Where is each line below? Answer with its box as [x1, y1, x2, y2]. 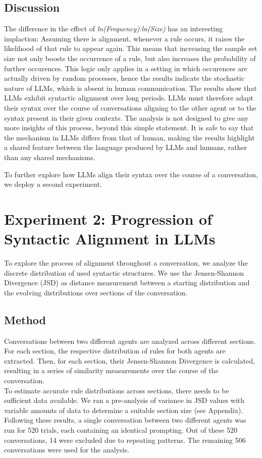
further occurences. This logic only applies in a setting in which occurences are [4, 63, 247, 73]
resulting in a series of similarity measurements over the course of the [4, 365, 219, 376]
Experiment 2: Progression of [4, 208, 212, 229]
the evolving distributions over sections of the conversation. [4, 287, 187, 297]
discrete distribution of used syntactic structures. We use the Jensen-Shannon [4, 267, 244, 278]
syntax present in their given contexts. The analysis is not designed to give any [4, 112, 248, 123]
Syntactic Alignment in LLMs [4, 228, 216, 249]
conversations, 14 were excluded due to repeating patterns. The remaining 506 [4, 434, 246, 445]
